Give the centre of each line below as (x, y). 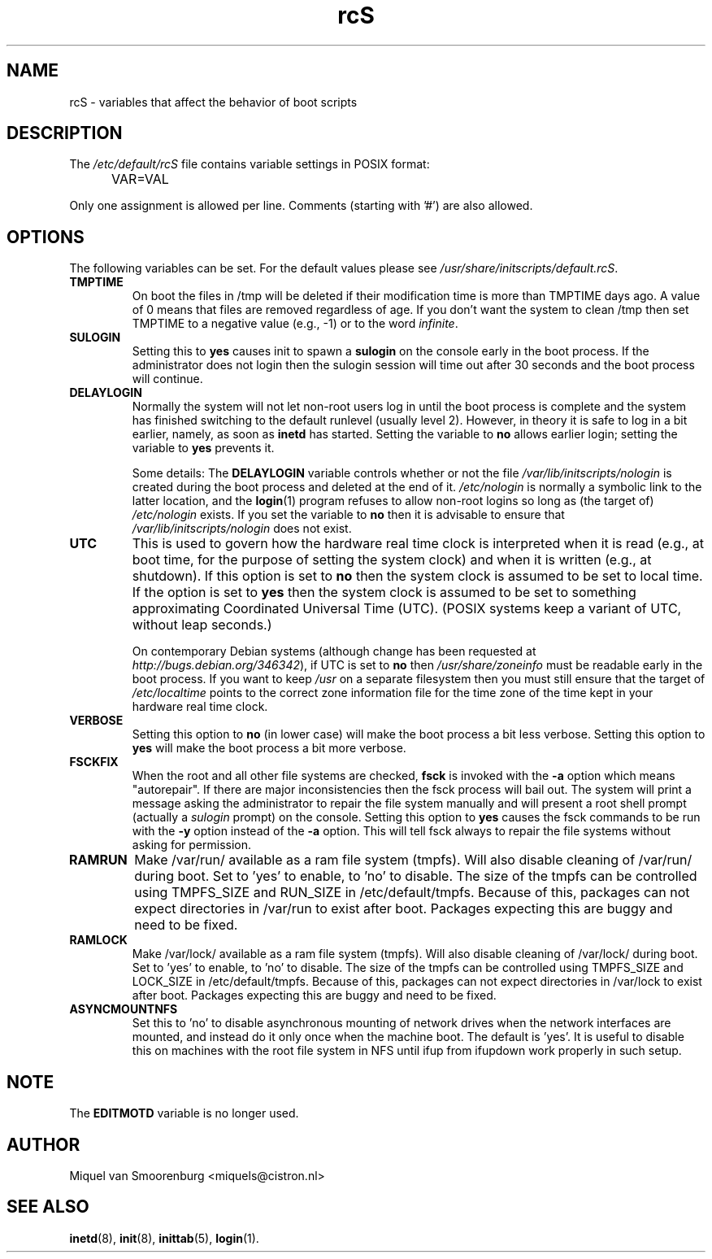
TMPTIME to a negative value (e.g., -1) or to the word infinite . (295, 324)
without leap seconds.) (202, 625)
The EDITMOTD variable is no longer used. (184, 1113)
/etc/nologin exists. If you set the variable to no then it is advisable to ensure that (348, 515)
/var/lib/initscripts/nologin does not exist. (242, 529)
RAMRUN (98, 860)
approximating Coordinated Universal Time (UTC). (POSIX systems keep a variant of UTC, (407, 609)
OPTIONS (46, 237)
